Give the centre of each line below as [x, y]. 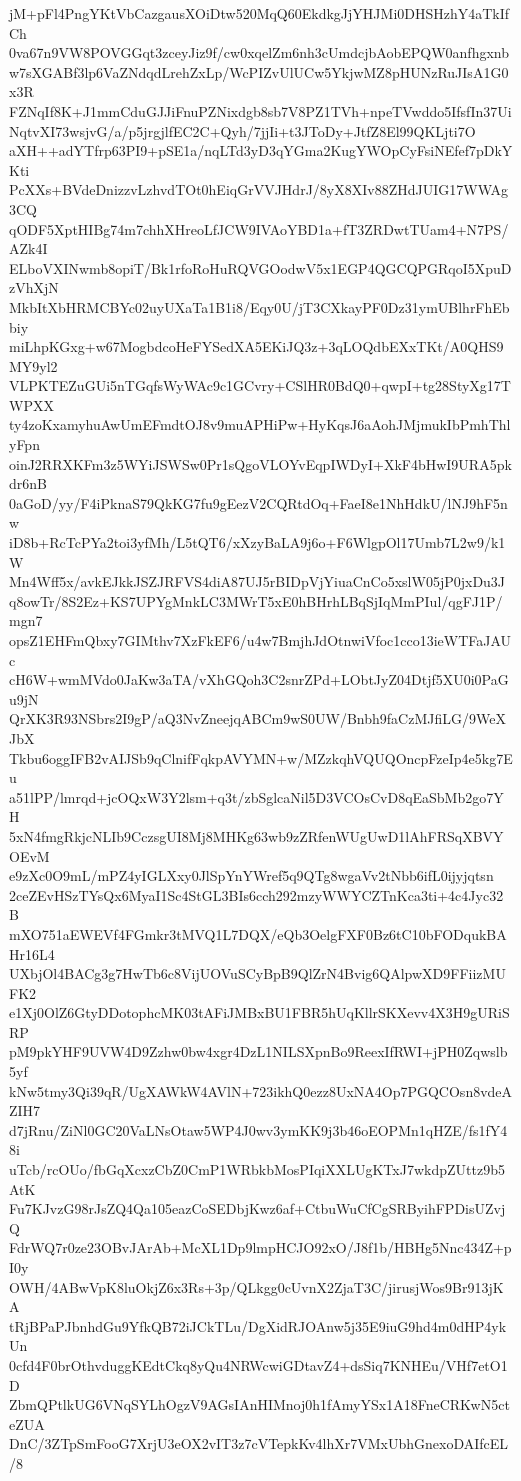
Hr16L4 [32, 953]
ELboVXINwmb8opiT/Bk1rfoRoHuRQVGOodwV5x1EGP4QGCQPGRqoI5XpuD [260, 267]
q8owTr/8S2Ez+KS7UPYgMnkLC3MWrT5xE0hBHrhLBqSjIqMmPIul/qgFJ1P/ [256, 600]
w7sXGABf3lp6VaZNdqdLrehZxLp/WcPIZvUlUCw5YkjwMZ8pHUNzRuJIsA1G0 [259, 71]
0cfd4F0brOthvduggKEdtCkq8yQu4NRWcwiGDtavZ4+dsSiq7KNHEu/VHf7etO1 [258, 1364]
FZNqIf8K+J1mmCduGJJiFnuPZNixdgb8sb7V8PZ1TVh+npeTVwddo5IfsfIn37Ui [260, 110]
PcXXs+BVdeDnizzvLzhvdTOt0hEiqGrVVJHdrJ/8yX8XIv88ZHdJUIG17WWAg [258, 189]
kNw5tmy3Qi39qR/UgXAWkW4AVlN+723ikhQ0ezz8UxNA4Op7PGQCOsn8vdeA [261, 1090]
